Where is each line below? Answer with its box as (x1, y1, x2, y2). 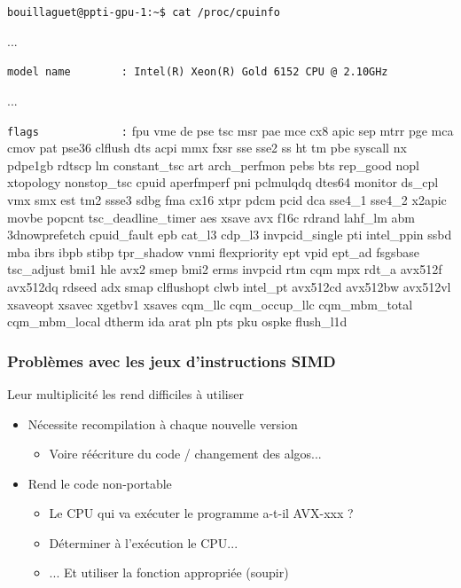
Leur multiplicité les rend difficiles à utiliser (7, 384, 244, 403)
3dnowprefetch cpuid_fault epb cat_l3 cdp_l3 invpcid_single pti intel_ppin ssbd (7, 225, 452, 244)
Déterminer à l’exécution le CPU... (49, 533, 238, 552)
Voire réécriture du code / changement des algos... (49, 444, 322, 463)
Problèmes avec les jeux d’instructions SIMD (7, 349, 336, 372)
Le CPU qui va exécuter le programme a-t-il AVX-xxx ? (49, 504, 354, 522)
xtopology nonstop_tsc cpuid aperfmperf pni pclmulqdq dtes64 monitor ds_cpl (7, 173, 439, 192)
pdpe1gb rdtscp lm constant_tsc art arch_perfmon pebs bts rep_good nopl (7, 155, 419, 174)
